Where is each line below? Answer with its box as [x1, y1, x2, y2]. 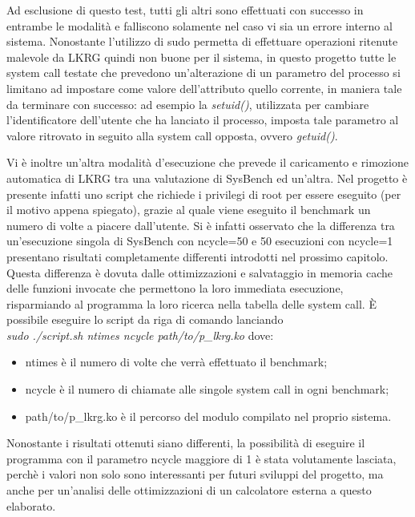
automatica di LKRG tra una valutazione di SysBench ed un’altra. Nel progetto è [6, 169, 408, 186]
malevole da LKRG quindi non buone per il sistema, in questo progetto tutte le [6, 48, 397, 65]
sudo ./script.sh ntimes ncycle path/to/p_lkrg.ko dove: [6, 326, 274, 343]
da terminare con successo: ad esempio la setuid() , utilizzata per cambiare [6, 95, 369, 112]
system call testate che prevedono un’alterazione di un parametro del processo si [6, 64, 401, 81]
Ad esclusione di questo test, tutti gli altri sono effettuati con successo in [6, 2, 364, 18]
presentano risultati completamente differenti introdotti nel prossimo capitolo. [6, 248, 389, 265]
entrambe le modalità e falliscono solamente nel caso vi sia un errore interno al [6, 17, 393, 34]
